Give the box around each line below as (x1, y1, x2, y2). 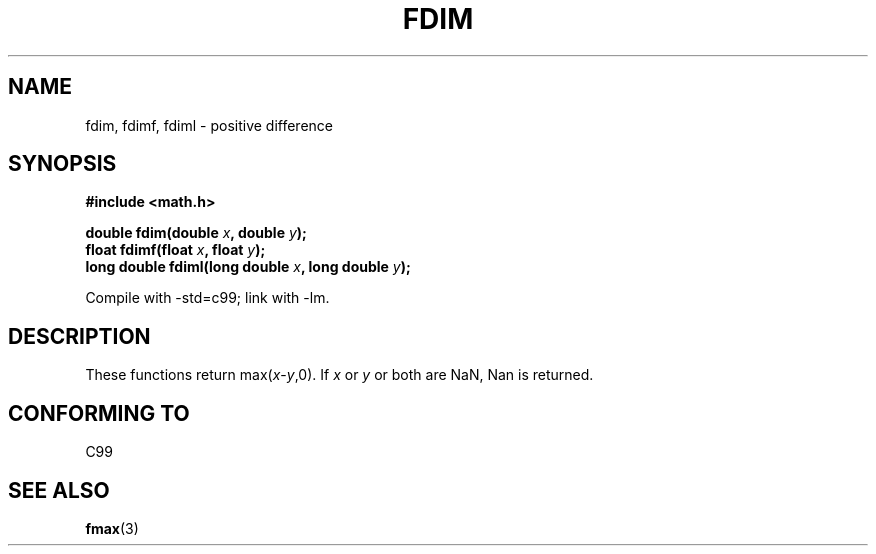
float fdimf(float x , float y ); (85, 241, 266, 259)
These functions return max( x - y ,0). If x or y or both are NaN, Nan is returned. (85, 366, 594, 384)
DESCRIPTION (8, 323, 151, 349)
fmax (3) (85, 519, 139, 537)
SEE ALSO (8, 477, 110, 503)
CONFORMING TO (8, 400, 190, 426)
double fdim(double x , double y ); (85, 224, 307, 242)
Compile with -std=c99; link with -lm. (85, 289, 330, 307)
